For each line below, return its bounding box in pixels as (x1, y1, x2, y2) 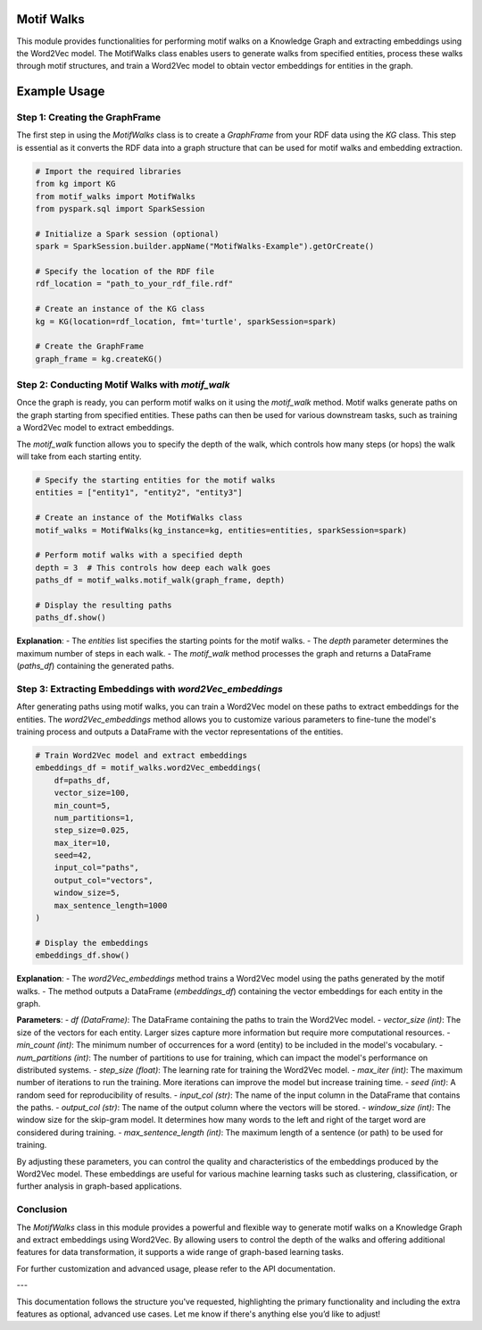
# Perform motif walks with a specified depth (35, 550, 243, 560)
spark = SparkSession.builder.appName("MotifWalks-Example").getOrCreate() (35, 241, 375, 252)
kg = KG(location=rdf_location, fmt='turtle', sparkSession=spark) (35, 316, 337, 326)
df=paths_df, (54, 775, 112, 785)
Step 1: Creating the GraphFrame (16, 112, 161, 124)
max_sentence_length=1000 (54, 900, 168, 910)
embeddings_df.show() (35, 950, 130, 960)
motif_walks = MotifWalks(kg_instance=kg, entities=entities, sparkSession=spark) (35, 525, 408, 535)
